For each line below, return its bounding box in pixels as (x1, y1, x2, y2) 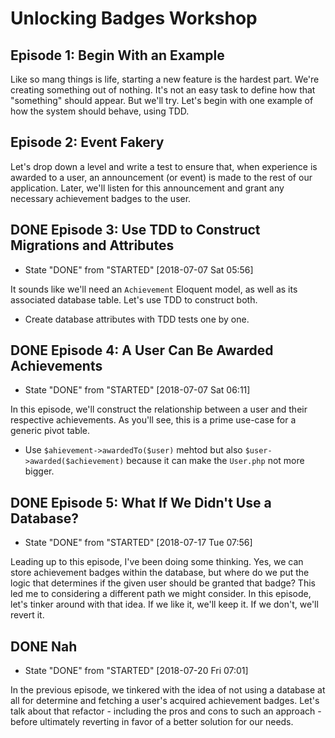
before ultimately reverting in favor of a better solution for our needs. (10, 716, 294, 728)
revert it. (10, 609, 45, 621)
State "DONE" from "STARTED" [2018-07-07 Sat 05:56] (24, 263, 254, 276)
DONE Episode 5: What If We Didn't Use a (10, 494, 272, 511)
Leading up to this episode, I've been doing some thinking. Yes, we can (10, 556, 304, 568)
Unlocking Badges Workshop (10, 7, 258, 30)
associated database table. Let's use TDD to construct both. (10, 293, 258, 306)
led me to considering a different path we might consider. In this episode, (10, 588, 312, 600)
